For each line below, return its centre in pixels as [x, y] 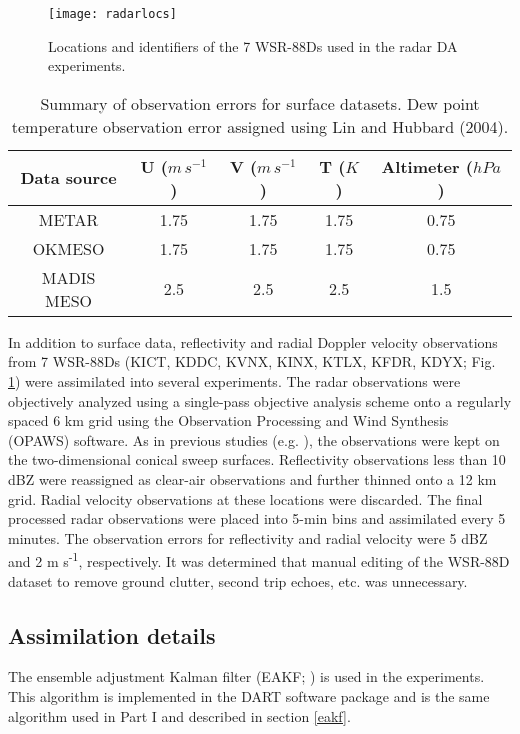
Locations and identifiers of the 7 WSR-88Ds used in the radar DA [253, 45]
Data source [68, 178]
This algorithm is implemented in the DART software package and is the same [249, 696]
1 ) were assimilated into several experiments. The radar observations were [234, 381]
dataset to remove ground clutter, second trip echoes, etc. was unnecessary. [238, 580]
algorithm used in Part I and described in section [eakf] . [179, 715]
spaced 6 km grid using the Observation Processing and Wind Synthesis [228, 420]
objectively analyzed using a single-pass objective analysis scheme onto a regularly [260, 400]
